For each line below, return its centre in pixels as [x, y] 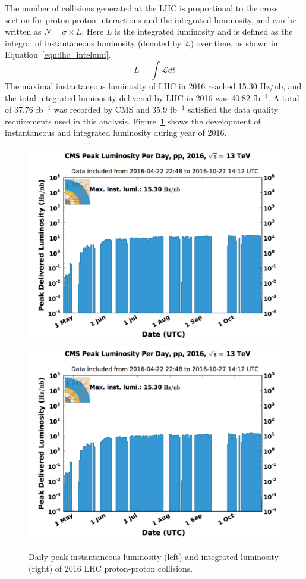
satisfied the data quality [233, 109]
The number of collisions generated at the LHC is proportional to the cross [141, 8]
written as [23, 31]
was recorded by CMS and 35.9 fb [115, 109]
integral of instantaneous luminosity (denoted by [93, 43]
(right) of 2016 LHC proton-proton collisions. [111, 568]
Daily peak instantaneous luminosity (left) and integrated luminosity [154, 557]
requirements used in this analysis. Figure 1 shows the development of [133, 121]
